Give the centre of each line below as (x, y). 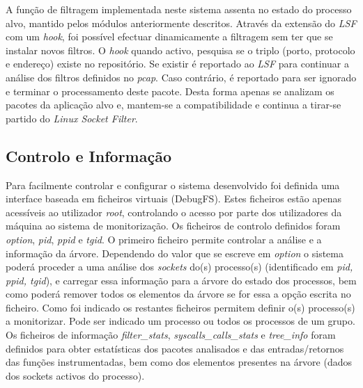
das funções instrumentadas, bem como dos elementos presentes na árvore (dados (179, 362)
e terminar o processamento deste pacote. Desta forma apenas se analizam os (170, 91)
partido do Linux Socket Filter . (72, 118)
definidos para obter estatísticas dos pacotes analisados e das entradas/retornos (175, 348)
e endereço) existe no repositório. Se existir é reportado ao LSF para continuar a (177, 64)
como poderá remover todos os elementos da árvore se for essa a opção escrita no (178, 294)
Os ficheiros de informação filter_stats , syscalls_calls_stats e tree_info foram (171, 335)
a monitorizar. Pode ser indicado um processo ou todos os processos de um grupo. (180, 321)
